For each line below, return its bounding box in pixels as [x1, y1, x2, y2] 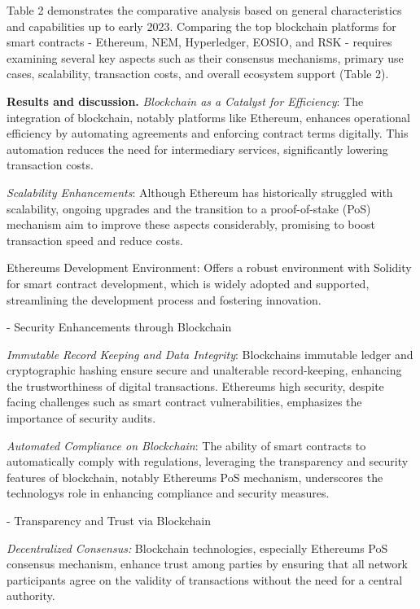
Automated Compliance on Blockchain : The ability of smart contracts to [7, 436, 366, 453]
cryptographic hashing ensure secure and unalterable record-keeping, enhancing [7, 361, 402, 379]
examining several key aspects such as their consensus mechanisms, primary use [7, 49, 404, 66]
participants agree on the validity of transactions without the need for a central [7, 571, 403, 588]
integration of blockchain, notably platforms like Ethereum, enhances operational [7, 108, 411, 125]
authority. [7, 587, 55, 604]
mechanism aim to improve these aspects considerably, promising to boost [7, 216, 375, 233]
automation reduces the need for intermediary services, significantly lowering [7, 140, 388, 157]
